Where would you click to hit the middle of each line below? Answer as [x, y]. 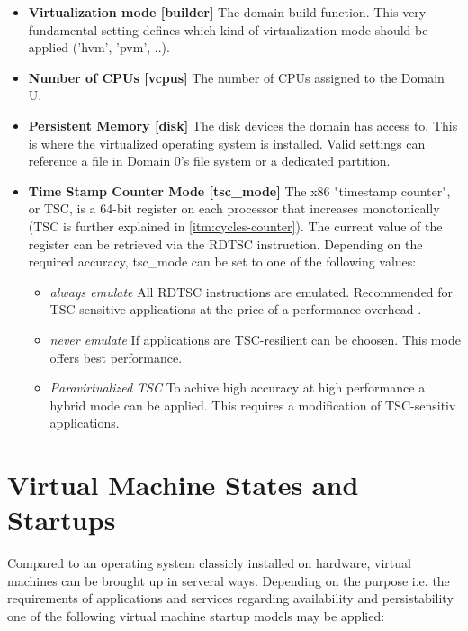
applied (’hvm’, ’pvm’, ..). [99, 47]
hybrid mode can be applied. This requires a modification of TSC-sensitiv [253, 405]
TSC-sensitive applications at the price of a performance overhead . [236, 309]
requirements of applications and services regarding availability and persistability [230, 598]
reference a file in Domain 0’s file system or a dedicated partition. [209, 161]
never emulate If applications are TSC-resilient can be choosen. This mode [255, 339]
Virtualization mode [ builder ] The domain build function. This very [227, 12]
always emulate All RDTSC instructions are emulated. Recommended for [252, 291]
